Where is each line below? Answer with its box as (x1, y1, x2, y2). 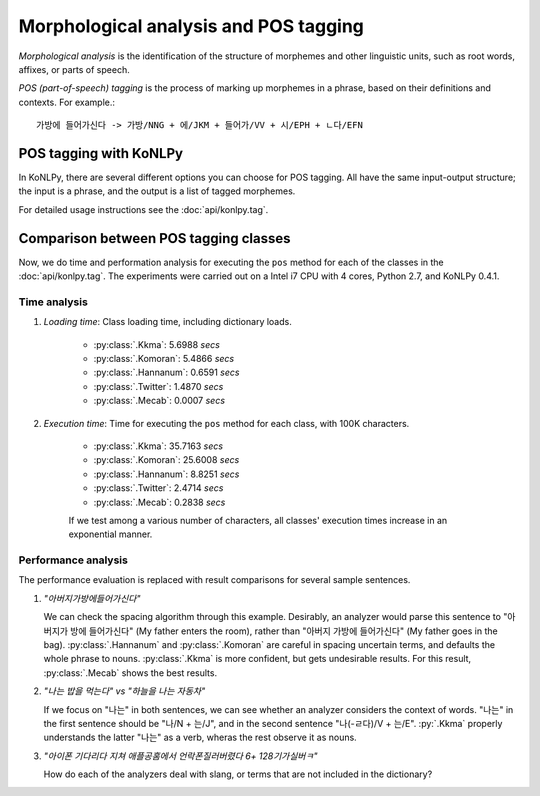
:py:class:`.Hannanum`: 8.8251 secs (93, 468, 240, 480)
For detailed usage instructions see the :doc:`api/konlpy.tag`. (18, 203, 269, 215)
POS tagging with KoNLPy (18, 145, 184, 162)
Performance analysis (18, 553, 129, 567)
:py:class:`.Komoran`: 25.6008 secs (93, 454, 240, 466)
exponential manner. (68, 528, 153, 540)
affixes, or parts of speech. (18, 63, 130, 75)
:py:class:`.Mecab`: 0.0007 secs (93, 395, 225, 407)
